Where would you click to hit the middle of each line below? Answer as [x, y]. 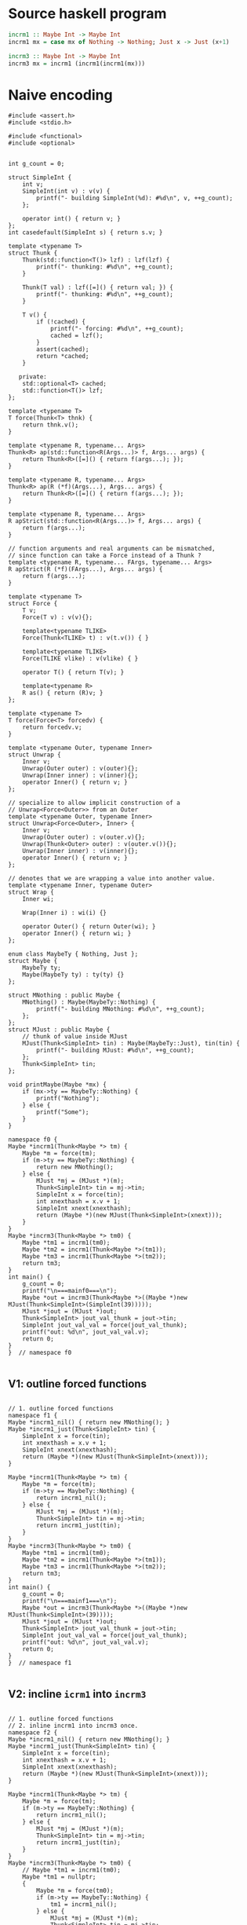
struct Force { [33, 604]
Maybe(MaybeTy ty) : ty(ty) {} [73, 975]
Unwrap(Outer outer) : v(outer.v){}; [84, 837]
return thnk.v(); [51, 425]
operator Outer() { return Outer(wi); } [89, 927]
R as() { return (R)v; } [63, 693]
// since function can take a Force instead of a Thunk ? [105, 556]
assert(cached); [63, 350]
